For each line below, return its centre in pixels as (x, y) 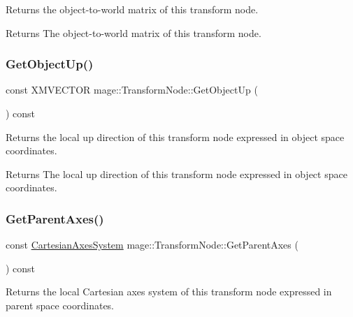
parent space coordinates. (60, 305)
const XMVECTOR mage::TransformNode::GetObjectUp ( (132, 90)
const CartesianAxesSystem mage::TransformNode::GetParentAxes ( (152, 245)
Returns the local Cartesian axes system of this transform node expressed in (169, 292)
